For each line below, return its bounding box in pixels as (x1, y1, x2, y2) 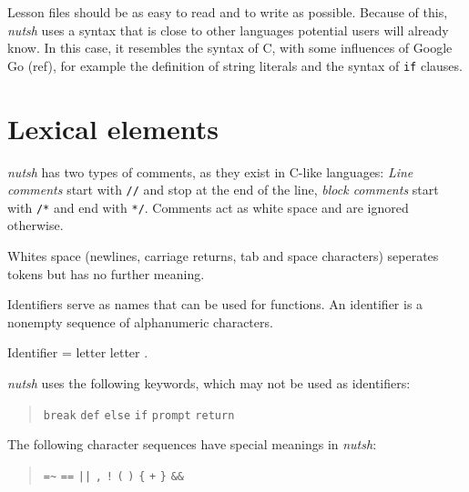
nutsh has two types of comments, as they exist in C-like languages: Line (7, 162, 413, 181)
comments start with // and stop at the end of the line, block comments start (7, 180, 439, 199)
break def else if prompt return (43, 408, 235, 422)
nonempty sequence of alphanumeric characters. (7, 312, 273, 331)
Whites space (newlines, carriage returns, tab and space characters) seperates (7, 246, 439, 266)
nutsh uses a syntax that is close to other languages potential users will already (7, 20, 449, 39)
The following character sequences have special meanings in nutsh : (7, 435, 377, 454)
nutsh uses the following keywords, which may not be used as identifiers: (7, 374, 411, 393)
